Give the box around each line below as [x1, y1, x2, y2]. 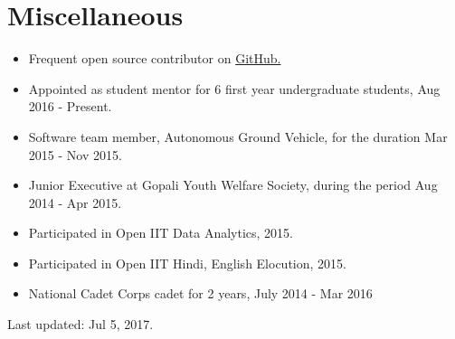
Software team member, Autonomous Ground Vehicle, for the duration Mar [28, 127, 448, 146]
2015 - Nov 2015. [28, 145, 122, 164]
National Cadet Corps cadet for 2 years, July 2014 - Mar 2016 [28, 284, 373, 303]
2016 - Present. [28, 97, 112, 116]
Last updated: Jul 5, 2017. [7, 315, 154, 334]
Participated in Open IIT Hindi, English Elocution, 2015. [28, 253, 346, 272]
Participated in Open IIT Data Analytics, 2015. [28, 223, 293, 242]
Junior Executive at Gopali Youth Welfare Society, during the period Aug [28, 175, 438, 194]
